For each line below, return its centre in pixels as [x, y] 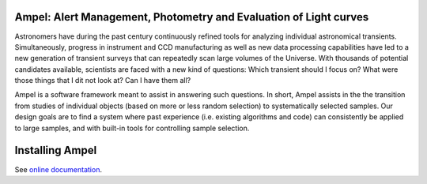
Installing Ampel [56, 150]
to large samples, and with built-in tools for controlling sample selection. [132, 128]
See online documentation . [59, 169]
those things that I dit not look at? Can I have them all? [103, 81]
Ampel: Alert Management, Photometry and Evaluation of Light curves [192, 17]
